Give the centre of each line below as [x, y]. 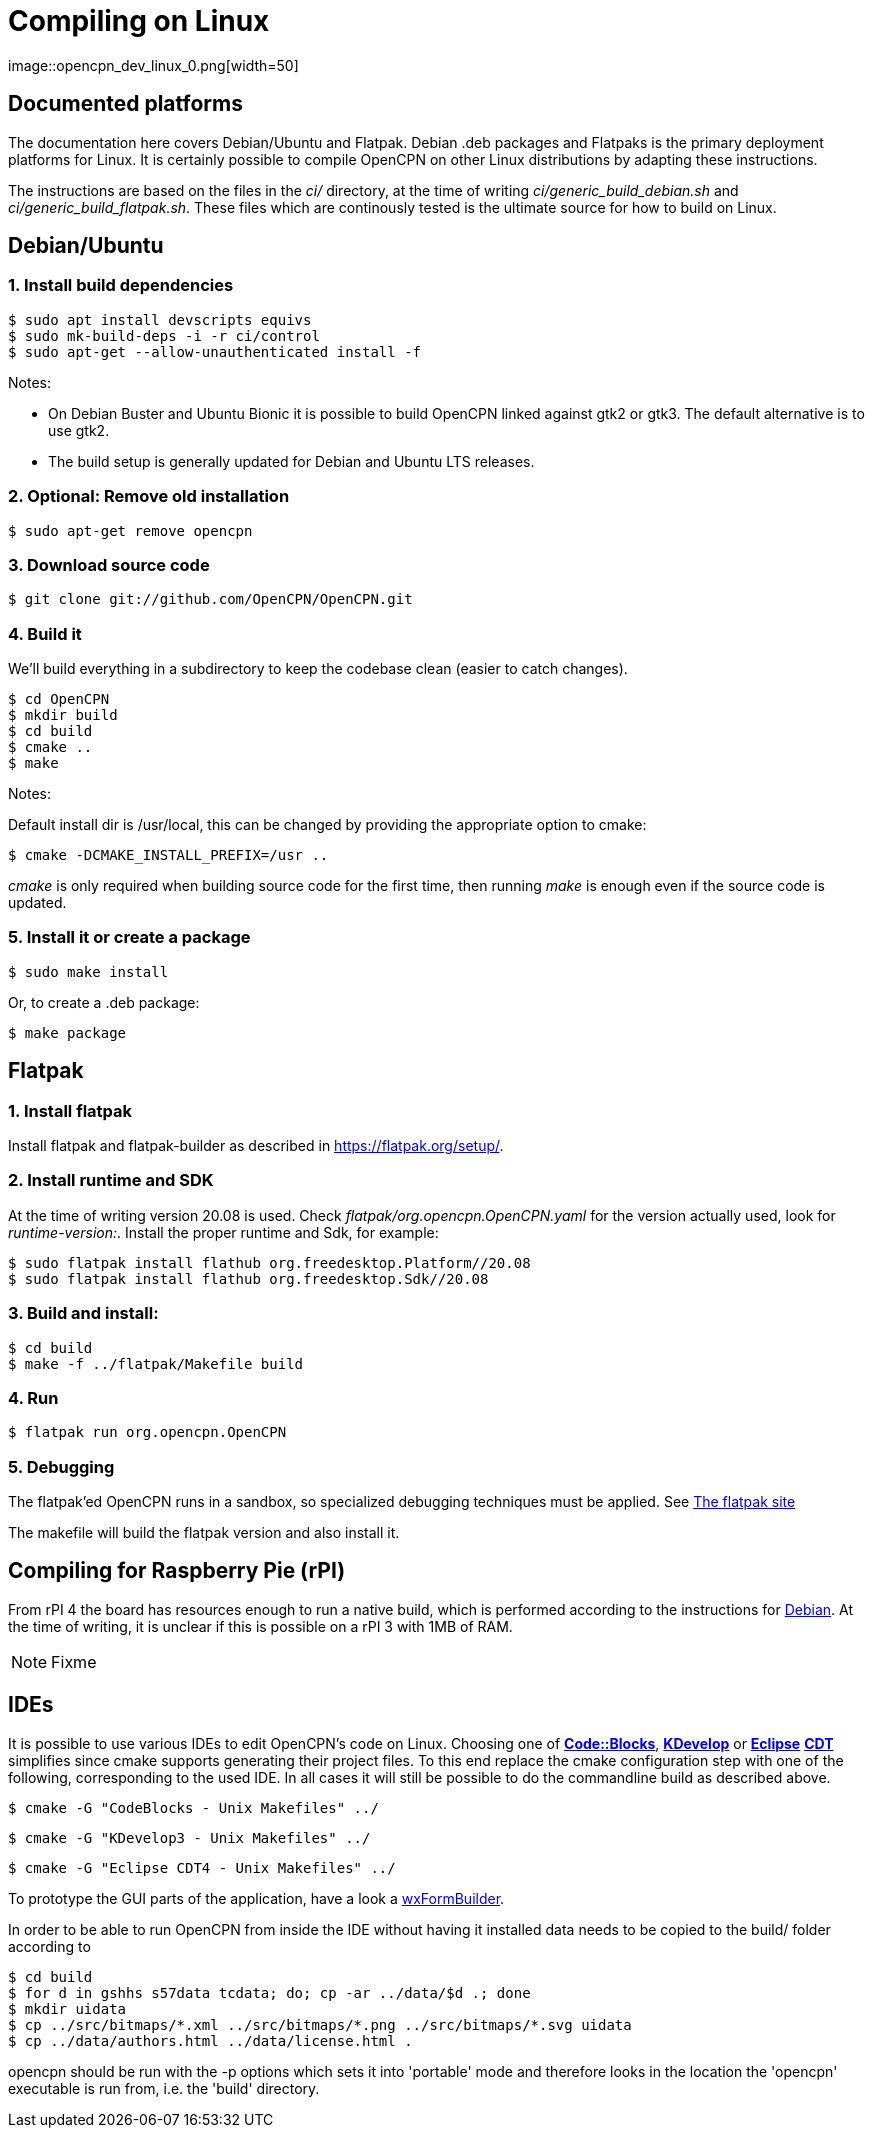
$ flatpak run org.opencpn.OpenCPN [147, 1432]
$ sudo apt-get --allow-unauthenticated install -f [215, 351]
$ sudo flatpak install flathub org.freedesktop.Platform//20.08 [269, 1262]
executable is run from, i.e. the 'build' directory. [164, 2088]
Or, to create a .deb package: [104, 1002]
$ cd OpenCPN [59, 699]
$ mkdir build [63, 715]
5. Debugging [61, 1466]
